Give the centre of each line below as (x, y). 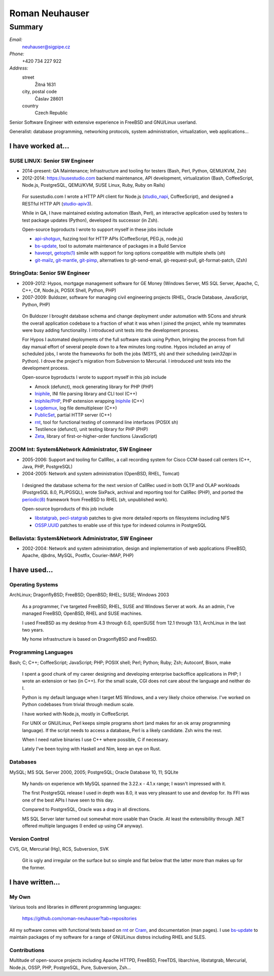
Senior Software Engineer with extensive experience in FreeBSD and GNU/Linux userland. (103, 122)
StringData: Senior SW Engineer (50, 273)
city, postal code (39, 92)
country (30, 106)
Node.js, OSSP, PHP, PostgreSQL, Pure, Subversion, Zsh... (70, 967)
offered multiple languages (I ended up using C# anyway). (83, 826)
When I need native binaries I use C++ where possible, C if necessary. (96, 740)
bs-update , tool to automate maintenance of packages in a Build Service (110, 246)
